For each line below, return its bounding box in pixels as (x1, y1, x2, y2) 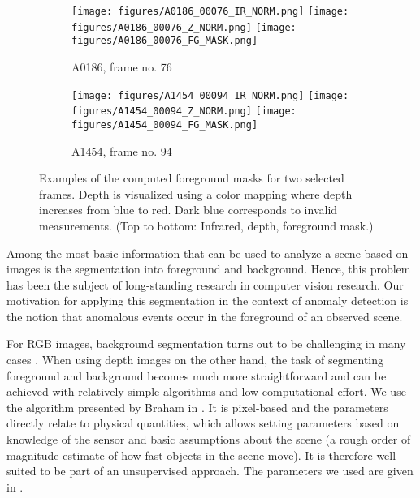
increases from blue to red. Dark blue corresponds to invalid (39, 201, 338, 218)
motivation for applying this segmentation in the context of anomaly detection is (6, 292, 409, 309)
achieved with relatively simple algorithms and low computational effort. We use (6, 383, 406, 400)
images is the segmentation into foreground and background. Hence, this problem (6, 260, 411, 277)
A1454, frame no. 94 (71, 142, 172, 159)
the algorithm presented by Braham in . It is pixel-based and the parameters (6, 398, 388, 415)
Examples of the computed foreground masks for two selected (39, 170, 344, 187)
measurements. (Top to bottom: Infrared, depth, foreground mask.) (39, 217, 374, 234)
